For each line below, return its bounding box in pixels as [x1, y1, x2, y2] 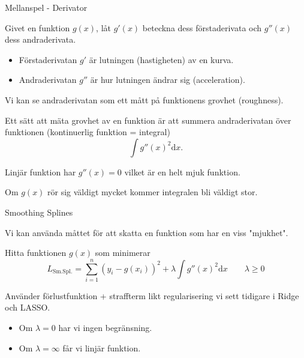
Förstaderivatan [19, 53, 77, 65]
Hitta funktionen [5, 246, 67, 259]
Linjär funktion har [5, 165, 76, 178]
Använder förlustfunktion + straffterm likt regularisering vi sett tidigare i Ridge [5, 289, 299, 302]
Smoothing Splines [5, 205, 73, 218]
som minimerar [95, 246, 151, 259]
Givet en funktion [5, 21, 70, 34]
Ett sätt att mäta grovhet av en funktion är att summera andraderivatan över [5, 114, 291, 126]
